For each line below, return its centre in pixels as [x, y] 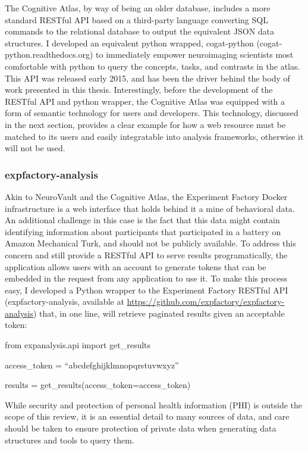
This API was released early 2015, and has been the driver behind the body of [147, 78]
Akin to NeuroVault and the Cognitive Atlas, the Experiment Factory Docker [146, 196]
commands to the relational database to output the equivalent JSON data [140, 31]
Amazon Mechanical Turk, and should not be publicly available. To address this [150, 243]
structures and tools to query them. [70, 440]
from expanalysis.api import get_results [78, 345]
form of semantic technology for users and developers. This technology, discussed [152, 113]
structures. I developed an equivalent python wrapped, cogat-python [129, 43]
